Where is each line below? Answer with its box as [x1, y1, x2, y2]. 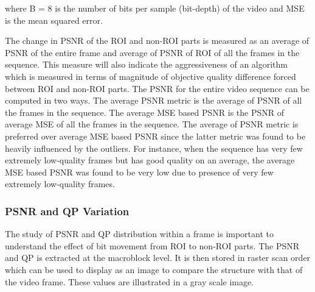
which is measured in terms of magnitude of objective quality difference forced [5, 69, 296, 82]
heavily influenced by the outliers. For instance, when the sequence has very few [5, 141, 303, 154]
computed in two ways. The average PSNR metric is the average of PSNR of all [5, 94, 302, 107]
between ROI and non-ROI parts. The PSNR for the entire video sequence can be [5, 82, 310, 94]
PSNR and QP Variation [5, 203, 130, 218]
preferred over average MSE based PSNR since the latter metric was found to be [5, 129, 306, 142]
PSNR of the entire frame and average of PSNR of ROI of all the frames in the [5, 46, 300, 59]
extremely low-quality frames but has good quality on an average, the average [5, 154, 295, 166]
